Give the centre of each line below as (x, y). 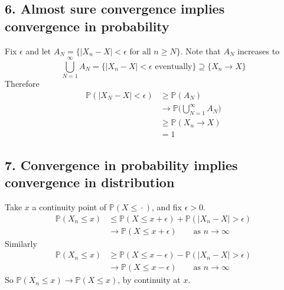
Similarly (21, 243)
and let (38, 50)
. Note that (200, 50)
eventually (174, 66)
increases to (259, 50)
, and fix (167, 206)
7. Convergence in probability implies (121, 164)
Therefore (22, 84)
